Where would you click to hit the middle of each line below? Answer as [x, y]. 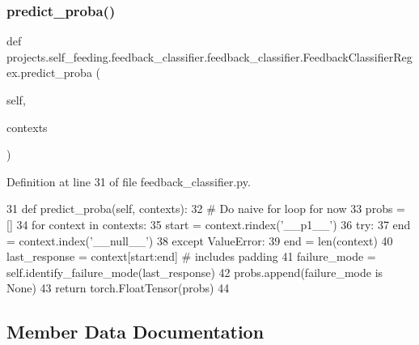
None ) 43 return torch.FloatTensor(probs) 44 [118, 288]
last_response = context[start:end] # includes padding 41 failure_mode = [191, 256]
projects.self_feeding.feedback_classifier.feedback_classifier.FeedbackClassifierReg [209, 56]
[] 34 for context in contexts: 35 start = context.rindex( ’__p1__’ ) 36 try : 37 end [209, 224]
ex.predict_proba [49, 72]
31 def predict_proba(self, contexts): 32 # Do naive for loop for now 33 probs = [206, 209]
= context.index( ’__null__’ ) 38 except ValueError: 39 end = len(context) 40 [200, 240]
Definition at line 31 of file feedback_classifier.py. [129, 181]
